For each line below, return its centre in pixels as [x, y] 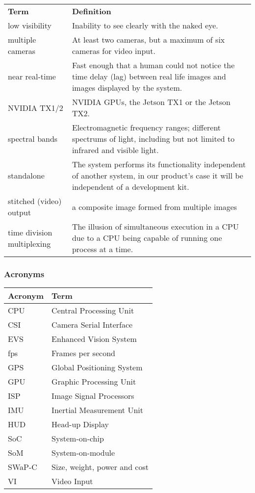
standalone [26, 175]
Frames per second [83, 353]
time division [30, 232]
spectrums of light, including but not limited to [153, 139]
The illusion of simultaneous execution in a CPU [155, 226]
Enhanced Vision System [94, 339]
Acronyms [24, 273]
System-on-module [83, 453]
